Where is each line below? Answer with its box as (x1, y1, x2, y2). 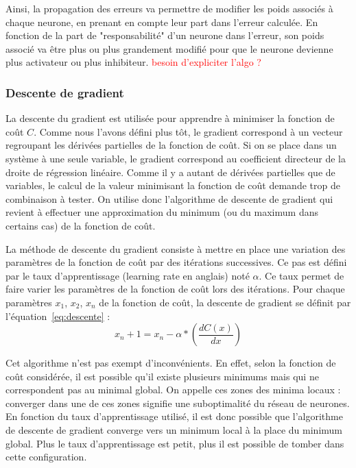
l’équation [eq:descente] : (5, 308, 110, 323)
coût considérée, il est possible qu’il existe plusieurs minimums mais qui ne (5, 369, 319, 383)
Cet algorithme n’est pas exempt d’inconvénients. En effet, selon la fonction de (5, 356, 336, 370)
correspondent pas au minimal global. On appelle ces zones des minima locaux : (5, 382, 341, 397)
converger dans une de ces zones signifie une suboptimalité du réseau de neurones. (5, 395, 350, 410)
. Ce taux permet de (259, 268, 344, 282)
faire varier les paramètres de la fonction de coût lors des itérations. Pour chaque (5, 282, 345, 296)
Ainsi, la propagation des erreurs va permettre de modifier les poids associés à (5, 1, 333, 15)
